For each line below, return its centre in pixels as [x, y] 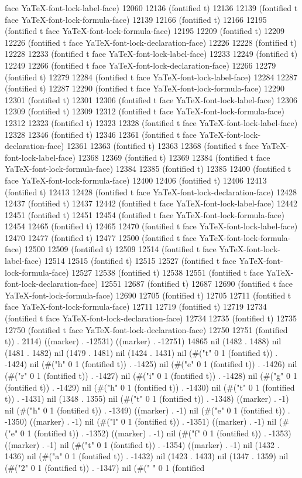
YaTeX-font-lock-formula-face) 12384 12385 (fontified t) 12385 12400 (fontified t [148, 169]
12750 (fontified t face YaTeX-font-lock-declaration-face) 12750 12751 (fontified [146, 329]
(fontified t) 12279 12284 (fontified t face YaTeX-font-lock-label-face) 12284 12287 [151, 77]
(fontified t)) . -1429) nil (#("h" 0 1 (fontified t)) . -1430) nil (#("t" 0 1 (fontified [150, 387]
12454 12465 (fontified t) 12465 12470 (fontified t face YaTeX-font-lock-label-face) [151, 226]
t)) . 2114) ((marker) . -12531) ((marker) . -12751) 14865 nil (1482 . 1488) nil [143, 341]
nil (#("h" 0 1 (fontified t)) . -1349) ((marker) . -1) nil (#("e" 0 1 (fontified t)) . [147, 410]
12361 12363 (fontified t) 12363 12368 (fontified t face [163, 146]
